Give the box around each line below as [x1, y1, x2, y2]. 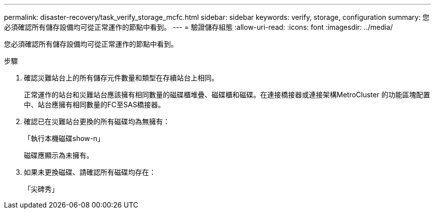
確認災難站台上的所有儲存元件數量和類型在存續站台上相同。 [24, 73, 218, 82]
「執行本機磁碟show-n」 [24, 134, 104, 142]
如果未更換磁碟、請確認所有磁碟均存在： [24, 168, 156, 176]
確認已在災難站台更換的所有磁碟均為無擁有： [24, 117, 170, 126]
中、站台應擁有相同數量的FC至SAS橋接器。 [24, 100, 165, 109]
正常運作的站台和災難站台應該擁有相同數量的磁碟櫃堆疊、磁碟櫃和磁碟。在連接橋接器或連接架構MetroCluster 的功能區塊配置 [24, 90, 430, 99]
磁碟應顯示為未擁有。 [24, 151, 93, 159]
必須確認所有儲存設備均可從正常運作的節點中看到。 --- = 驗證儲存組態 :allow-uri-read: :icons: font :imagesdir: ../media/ [4, 23, 393, 31]
